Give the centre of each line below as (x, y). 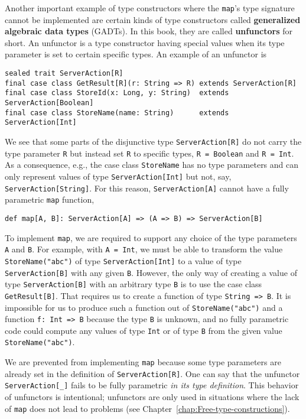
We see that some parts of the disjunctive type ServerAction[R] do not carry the (153, 141)
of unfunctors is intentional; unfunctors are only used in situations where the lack (152, 397)
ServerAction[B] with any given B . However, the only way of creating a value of (151, 272)
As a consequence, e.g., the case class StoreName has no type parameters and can (152, 165)
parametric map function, (50, 199)
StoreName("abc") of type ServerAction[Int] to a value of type (123, 260)
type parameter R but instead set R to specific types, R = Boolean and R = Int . (149, 153)
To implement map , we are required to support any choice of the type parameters (151, 237)
